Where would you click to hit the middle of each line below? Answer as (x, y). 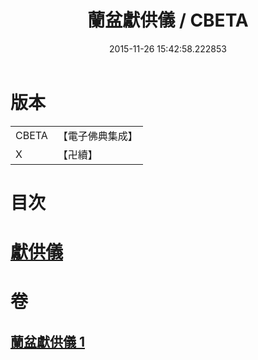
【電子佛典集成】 (97, 136)
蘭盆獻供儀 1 (48, 341)
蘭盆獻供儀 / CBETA (168, 20)
